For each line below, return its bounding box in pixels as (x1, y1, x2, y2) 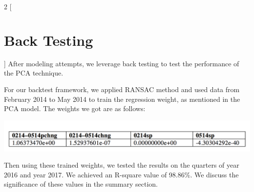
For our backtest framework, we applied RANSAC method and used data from (4, 84, 240, 94)
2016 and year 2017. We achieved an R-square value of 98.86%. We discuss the (4, 169, 239, 179)
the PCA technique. (4, 68, 63, 78)
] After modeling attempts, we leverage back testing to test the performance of (4, 58, 239, 68)
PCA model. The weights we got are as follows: (4, 103, 146, 114)
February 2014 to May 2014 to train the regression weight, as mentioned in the (4, 94, 240, 104)
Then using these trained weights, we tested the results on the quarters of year (4, 160, 239, 170)
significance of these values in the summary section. (4, 179, 158, 189)
